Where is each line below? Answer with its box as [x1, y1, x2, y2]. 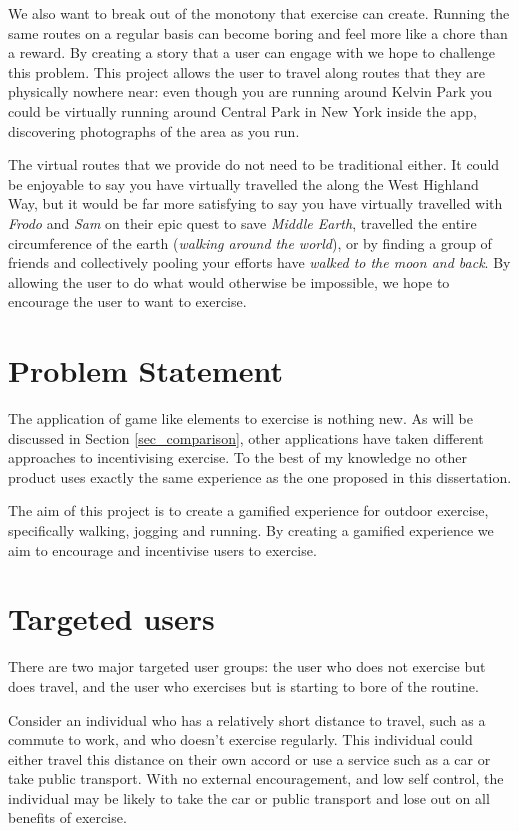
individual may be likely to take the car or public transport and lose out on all [8, 787, 490, 808]
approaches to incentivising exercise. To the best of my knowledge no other [8, 447, 467, 468]
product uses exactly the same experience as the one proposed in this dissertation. [8, 466, 512, 487]
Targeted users [8, 598, 215, 639]
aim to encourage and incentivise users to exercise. [8, 539, 317, 560]
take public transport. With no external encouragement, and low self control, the [8, 768, 504, 789]
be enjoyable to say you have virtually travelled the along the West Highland [8, 173, 479, 194]
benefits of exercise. [8, 807, 127, 828]
